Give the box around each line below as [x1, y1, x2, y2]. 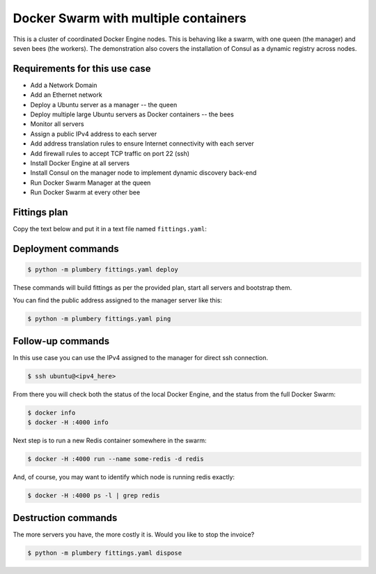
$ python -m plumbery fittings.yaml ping [27, 315, 171, 323]
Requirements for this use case [13, 63, 151, 75]
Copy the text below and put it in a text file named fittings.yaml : [13, 225, 207, 233]
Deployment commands [13, 242, 119, 254]
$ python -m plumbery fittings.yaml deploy [27, 265, 179, 274]
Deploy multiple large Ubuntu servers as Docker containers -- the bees [30, 110, 235, 118]
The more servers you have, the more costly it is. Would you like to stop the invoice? [13, 530, 255, 538]
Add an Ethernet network [30, 91, 102, 99]
